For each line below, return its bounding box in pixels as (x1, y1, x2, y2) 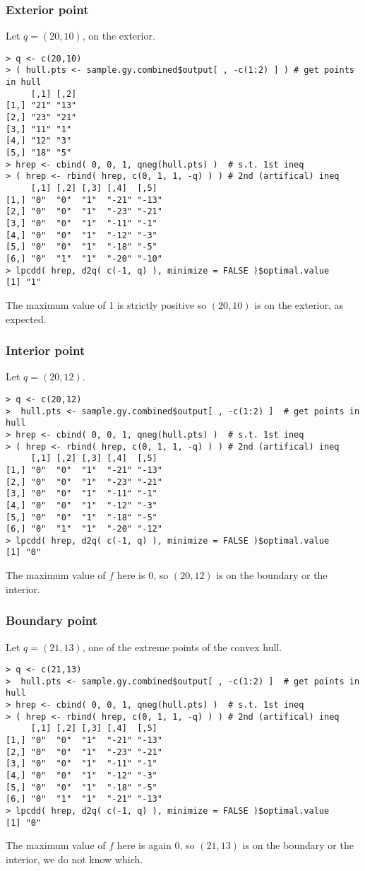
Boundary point (6, 612, 98, 629)
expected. (6, 311, 47, 326)
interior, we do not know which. (6, 851, 143, 866)
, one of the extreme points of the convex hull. (82, 639, 282, 654)
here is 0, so (116, 568, 169, 583)
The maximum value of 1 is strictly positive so (6, 297, 207, 312)
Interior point (6, 341, 85, 359)
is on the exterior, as (254, 297, 344, 312)
